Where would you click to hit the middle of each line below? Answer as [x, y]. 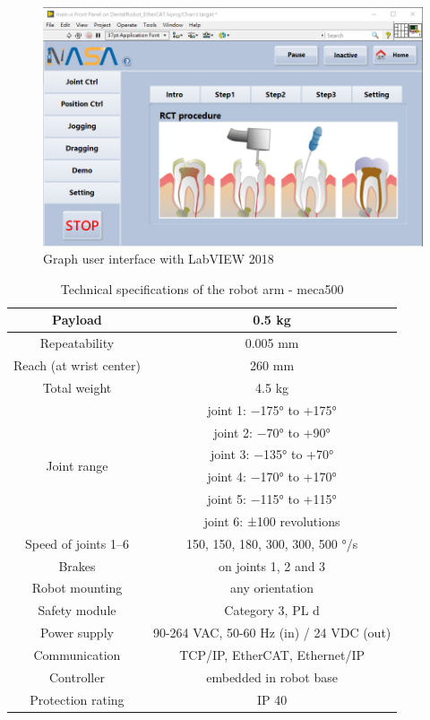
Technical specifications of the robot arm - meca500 [202, 288]
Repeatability [77, 343]
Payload [77, 320]
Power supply [77, 633]
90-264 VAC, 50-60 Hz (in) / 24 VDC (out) [272, 633]
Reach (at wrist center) [77, 365]
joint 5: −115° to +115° [272, 499]
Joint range [77, 465]
